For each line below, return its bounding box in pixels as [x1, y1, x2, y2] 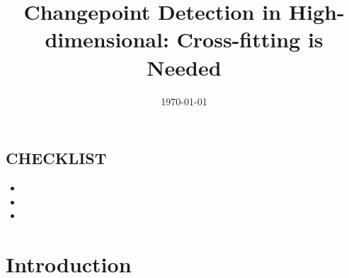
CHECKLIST [6, 147, 107, 169]
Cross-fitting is [176, 25, 324, 54]
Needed [147, 52, 222, 81]
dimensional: [45, 25, 169, 54]
